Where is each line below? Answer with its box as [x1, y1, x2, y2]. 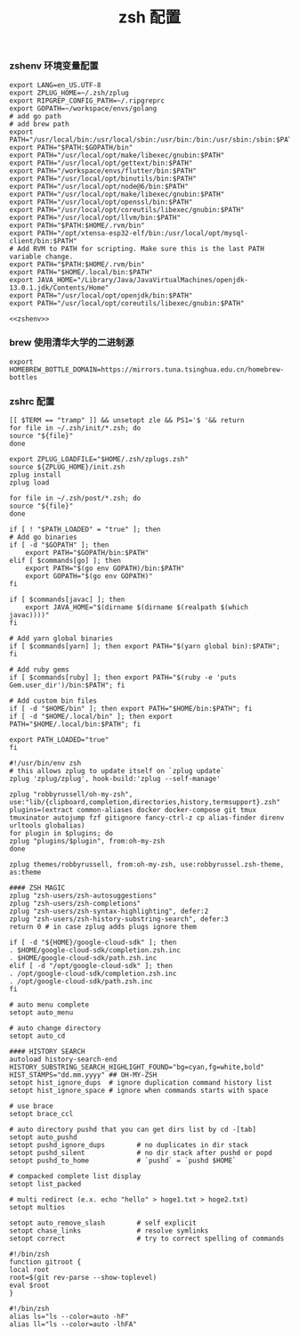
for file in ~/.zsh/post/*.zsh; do [9, 494, 141, 503]
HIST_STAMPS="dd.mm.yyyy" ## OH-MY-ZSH [9, 1071, 158, 1079]
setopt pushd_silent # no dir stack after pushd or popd [9, 1149, 273, 1158]
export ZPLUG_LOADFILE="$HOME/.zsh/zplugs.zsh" [9, 455, 190, 464]
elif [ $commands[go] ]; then [9, 557, 122, 566]
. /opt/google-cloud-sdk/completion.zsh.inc [9, 969, 177, 979]
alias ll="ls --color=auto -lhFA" [9, 1320, 138, 1329]
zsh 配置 [118, 7, 181, 28]
